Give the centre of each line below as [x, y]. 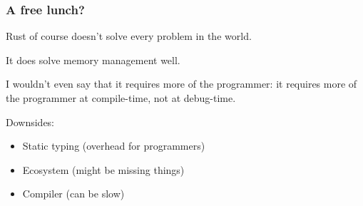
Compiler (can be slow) [73, 194]
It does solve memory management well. [93, 60]
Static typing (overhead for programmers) [114, 146]
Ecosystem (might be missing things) [103, 169]
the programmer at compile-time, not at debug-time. [121, 98]
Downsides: [30, 122]
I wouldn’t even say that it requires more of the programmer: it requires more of [181, 84]
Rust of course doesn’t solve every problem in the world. [129, 36]
